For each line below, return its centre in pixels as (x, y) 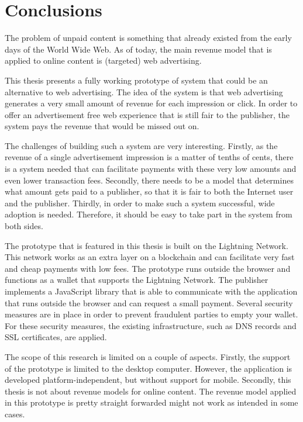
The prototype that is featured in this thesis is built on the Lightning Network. (147, 245)
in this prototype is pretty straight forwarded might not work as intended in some (151, 402)
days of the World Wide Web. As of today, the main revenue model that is (138, 49)
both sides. (24, 226)
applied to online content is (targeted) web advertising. (103, 60)
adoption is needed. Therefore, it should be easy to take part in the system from (149, 214)
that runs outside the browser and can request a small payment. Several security (149, 302)
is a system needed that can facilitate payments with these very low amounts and (151, 169)
